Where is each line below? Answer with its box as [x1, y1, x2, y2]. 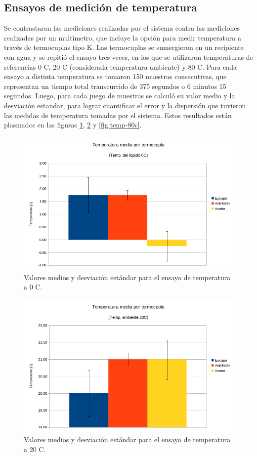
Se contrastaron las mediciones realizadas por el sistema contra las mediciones [4, 23, 240, 33]
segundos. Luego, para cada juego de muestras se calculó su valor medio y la [4, 90, 235, 101]
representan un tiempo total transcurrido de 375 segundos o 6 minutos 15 [4, 81, 226, 91]
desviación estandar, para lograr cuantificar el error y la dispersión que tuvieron [4, 100, 246, 110]
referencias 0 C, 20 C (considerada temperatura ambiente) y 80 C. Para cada [4, 61, 237, 72]
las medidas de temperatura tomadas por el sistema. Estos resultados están [4, 110, 232, 120]
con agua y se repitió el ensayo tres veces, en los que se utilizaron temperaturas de [4, 51, 253, 62]
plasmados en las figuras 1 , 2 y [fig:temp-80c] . [4, 120, 142, 130]
